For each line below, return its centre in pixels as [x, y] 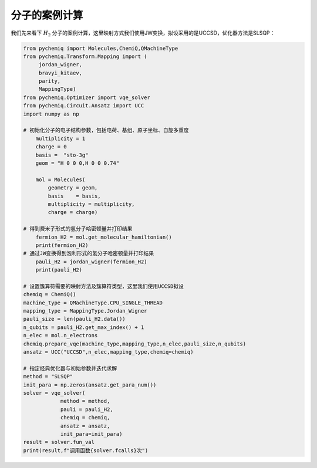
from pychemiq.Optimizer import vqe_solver [87, 97]
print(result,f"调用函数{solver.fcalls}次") [86, 450]
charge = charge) [73, 212]
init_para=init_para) [91, 434]
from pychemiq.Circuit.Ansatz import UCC [84, 106]
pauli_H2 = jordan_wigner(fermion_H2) [91, 262]
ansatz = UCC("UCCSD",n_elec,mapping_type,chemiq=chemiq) [108, 352]
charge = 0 [51, 147]
